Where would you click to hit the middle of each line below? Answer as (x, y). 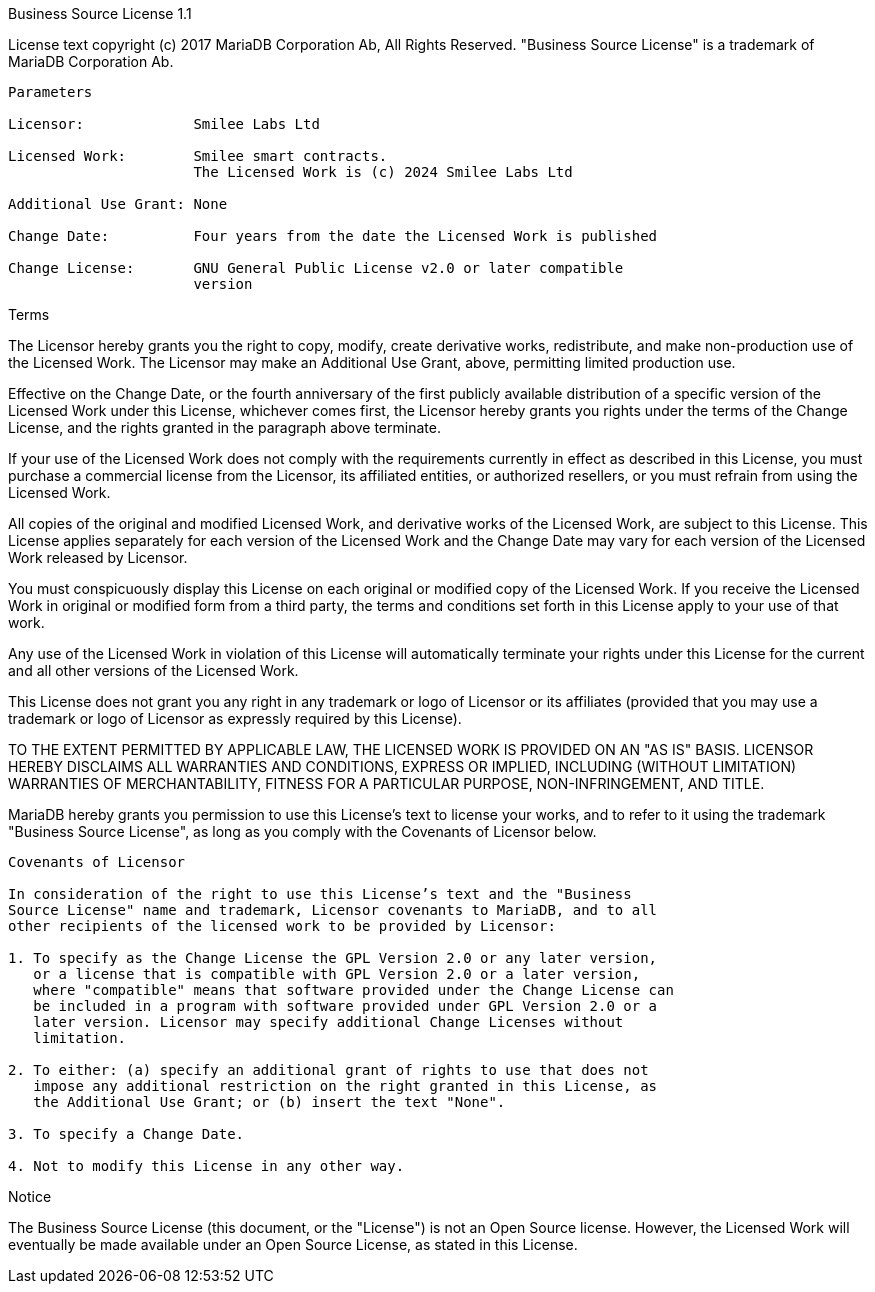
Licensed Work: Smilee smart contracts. (198, 156)
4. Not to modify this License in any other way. (206, 1166)
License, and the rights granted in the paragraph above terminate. (224, 427)
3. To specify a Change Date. (126, 1134)
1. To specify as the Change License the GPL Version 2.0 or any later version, (333, 958)
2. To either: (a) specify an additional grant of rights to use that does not (328, 1070)
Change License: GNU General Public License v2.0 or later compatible (316, 268)
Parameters (50, 92)
